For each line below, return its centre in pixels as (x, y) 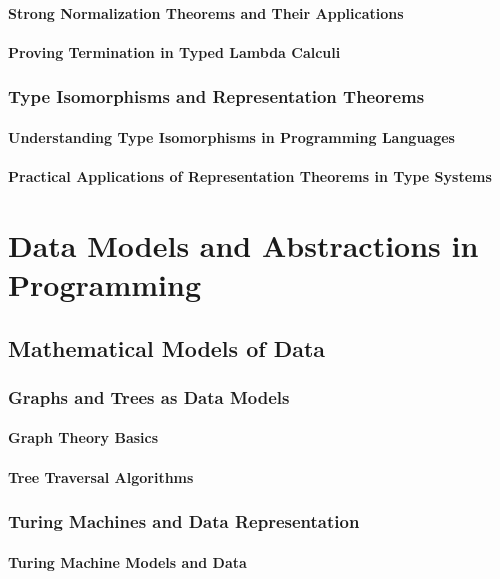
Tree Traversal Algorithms (101, 476)
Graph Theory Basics (83, 437)
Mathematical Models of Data (167, 347)
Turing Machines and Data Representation (184, 521)
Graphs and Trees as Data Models (149, 396)
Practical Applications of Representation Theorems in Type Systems (250, 176)
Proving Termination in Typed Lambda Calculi (174, 51)
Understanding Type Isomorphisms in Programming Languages (231, 136)
